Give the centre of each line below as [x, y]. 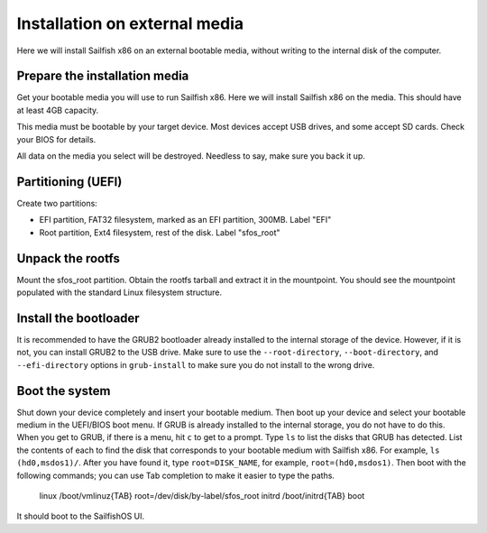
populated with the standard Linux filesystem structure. [119, 292]
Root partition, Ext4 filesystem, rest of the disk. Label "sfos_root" [160, 232]
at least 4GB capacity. [58, 110]
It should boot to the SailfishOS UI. [81, 516]
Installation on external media [130, 23]
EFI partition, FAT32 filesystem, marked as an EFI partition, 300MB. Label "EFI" [185, 220]
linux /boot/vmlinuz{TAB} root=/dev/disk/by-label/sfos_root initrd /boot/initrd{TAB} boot [202, 495]
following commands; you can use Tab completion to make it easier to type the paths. [176, 475]
